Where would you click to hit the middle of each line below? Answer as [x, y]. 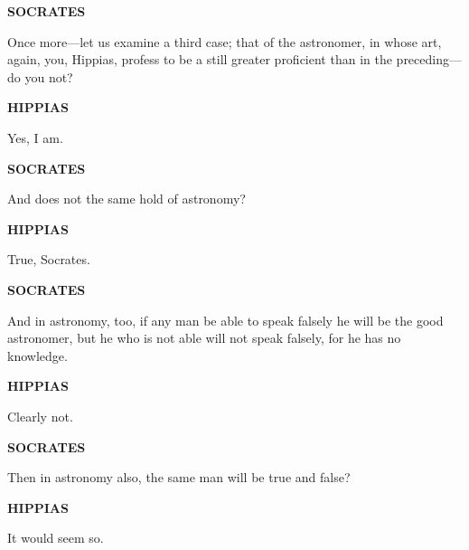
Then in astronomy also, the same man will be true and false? [179, 477]
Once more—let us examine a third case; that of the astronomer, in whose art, [225, 41]
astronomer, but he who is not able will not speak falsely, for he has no [204, 338]
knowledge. [38, 355]
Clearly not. [40, 416]
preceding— [429, 59]
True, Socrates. [49, 259]
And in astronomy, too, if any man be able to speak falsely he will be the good [225, 320]
